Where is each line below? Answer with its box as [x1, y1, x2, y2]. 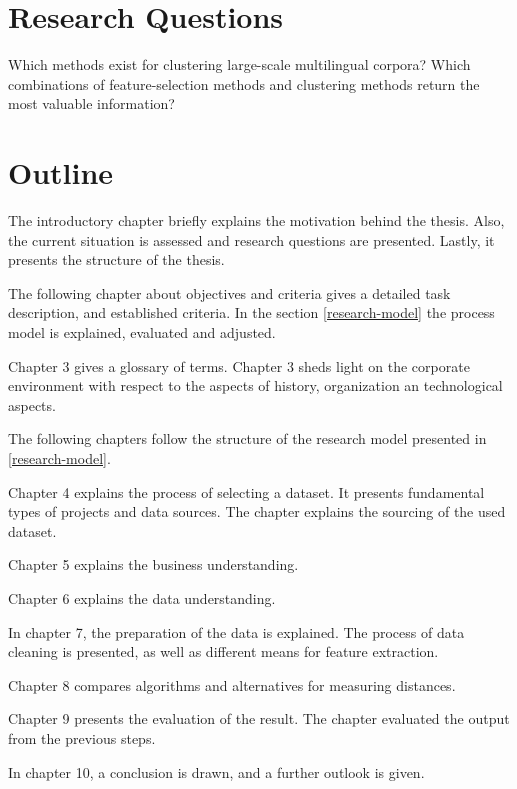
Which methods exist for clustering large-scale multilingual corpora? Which [8, 54, 471, 75]
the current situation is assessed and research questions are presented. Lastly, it [8, 229, 495, 250]
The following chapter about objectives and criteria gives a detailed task [8, 282, 451, 303]
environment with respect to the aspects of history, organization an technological [8, 375, 503, 396]
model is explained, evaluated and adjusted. [8, 322, 276, 342]
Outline [8, 152, 114, 193]
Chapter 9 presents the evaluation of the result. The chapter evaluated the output [8, 708, 510, 729]
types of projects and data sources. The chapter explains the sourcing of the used [8, 501, 506, 522]
